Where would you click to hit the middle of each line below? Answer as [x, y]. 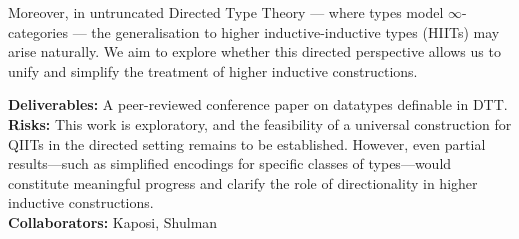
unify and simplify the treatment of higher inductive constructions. [213, 70]
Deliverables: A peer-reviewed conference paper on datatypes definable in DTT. [258, 104]
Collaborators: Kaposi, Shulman [113, 221]
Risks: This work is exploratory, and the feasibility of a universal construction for [260, 123]
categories [38, 31]
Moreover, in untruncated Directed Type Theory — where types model [226, 12]
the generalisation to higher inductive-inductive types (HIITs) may [295, 31]
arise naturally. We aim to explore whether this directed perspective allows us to [254, 51]
